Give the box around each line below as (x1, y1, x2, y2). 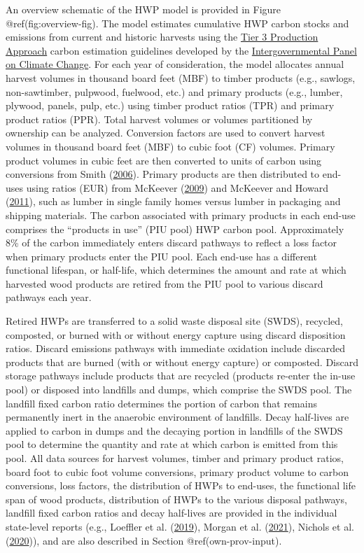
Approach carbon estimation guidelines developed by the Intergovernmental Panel (6, 43, 357, 57)
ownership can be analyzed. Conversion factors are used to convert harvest (6, 125, 325, 140)
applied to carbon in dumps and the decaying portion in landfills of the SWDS (6, 423, 343, 437)
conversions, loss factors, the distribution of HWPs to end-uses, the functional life (6, 478, 356, 493)
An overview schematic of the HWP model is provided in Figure (6, 2, 281, 16)
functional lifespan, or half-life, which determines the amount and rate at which (6, 262, 346, 277)
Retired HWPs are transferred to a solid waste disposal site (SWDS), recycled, (6, 314, 344, 328)
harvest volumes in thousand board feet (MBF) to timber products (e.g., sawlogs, (6, 70, 356, 85)
